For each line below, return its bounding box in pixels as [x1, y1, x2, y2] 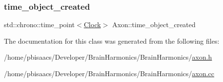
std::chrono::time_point [4, 19, 75, 30]
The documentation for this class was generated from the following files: [4, 35, 220, 46]
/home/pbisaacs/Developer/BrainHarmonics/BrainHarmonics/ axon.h [4, 52, 212, 62]
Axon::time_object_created [112, 19, 196, 30]
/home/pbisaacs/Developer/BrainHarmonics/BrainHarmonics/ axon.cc [4, 68, 215, 78]
